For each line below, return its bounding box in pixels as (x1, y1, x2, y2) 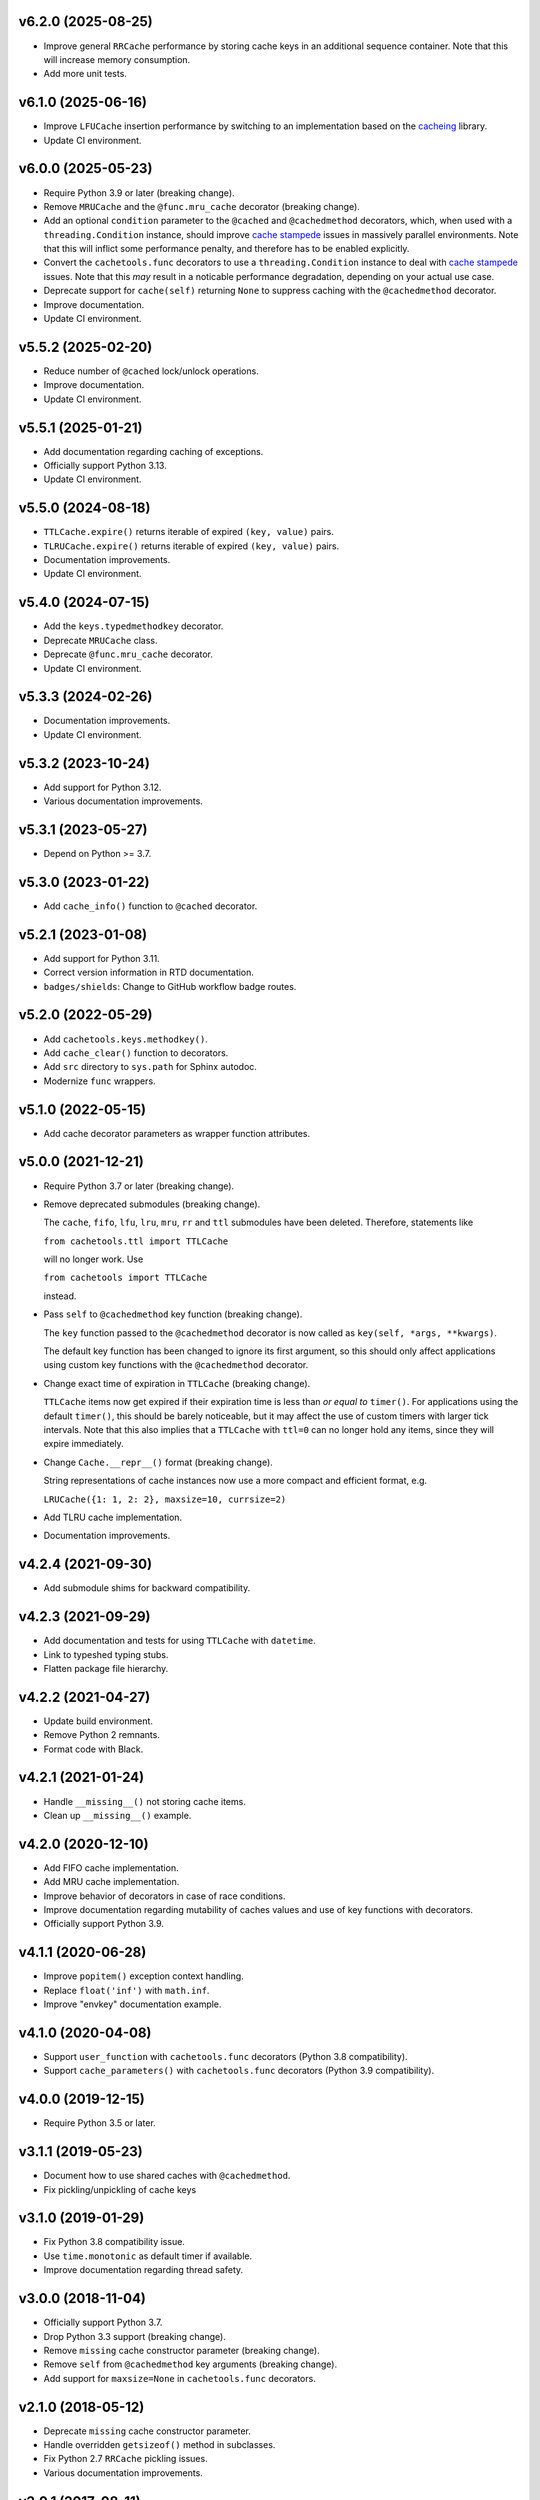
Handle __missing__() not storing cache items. (43, 1795, 247, 1807)
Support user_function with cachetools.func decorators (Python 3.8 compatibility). (43, 2050, 409, 2062)
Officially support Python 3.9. (43, 1918, 165, 1930)
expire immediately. (43, 1438, 124, 1450)
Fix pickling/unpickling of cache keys (43, 2183, 197, 2195)
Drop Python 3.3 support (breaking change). (43, 2330, 227, 2342)
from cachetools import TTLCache (43, 1272, 208, 1284)
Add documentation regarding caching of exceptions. (43, 445, 264, 457)
